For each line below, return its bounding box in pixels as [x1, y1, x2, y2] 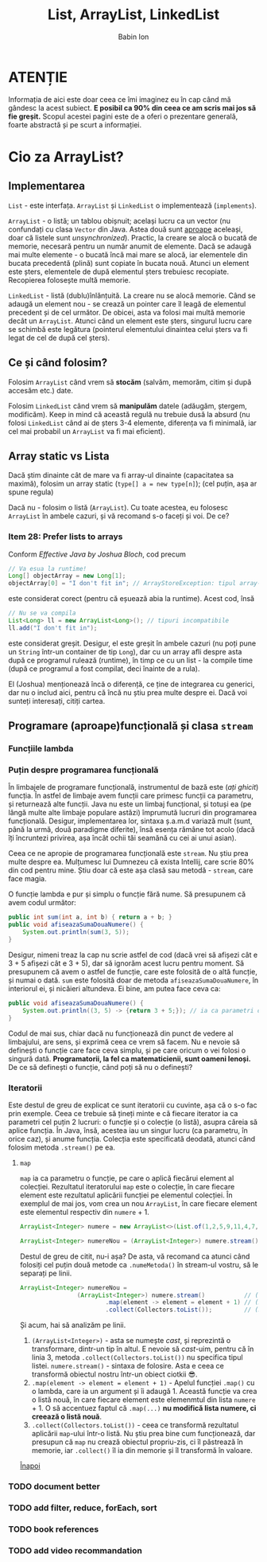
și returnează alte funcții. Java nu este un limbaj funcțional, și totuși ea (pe [8, 799, 252, 809]
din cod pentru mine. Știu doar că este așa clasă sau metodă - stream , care [8, 865, 253, 875]
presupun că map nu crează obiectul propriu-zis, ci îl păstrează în [31, 1437, 244, 1447]
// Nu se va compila [8, 609, 77, 618]
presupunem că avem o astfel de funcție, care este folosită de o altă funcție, [8, 966, 258, 976]
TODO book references [8, 1523, 99, 1534]
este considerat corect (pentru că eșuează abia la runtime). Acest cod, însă [8, 594, 255, 603]
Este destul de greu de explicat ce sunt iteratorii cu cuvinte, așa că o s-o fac [8, 1100, 257, 1110]
